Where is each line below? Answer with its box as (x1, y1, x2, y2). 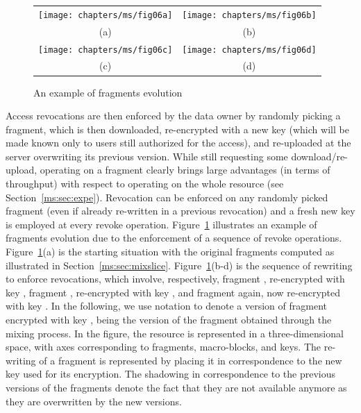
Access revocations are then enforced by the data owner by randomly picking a (6, 108, 341, 123)
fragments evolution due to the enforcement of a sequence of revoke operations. (6, 230, 342, 245)
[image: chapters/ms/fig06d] (182, 44, 317, 55)
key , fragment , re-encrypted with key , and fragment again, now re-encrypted (6, 285, 341, 299)
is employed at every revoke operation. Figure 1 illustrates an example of (6, 217, 317, 231)
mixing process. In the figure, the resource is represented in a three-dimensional (6, 326, 344, 340)
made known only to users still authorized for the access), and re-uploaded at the (6, 135, 351, 150)
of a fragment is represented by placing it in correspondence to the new (39, 353, 342, 367)
